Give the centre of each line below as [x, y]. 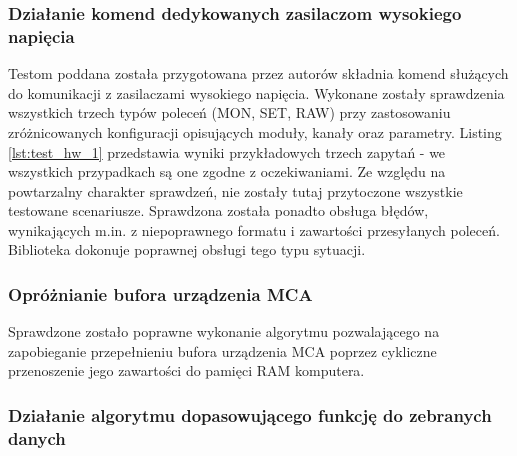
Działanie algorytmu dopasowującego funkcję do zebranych [250, 415]
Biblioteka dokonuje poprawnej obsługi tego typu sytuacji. [187, 249]
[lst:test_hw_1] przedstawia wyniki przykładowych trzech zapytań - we [227, 151]
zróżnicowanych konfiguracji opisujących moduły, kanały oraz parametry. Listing [255, 131]
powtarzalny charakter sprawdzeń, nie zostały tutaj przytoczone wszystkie [235, 190]
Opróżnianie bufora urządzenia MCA [160, 294]
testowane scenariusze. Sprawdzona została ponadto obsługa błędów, [218, 210]
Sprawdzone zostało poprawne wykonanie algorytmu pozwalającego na [224, 331]
